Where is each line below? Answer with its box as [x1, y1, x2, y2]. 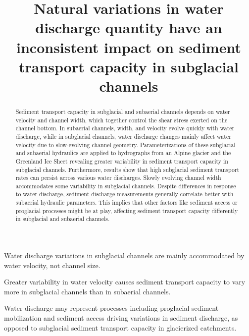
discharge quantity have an [35, 17, 222, 38]
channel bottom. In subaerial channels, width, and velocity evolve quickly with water [15, 124, 235, 132]
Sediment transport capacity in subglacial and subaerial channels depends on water [15, 107, 230, 115]
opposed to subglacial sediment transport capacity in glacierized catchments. [4, 322, 237, 333]
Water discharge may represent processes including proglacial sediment [4, 303, 219, 313]
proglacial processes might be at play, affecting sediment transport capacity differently [15, 206, 238, 215]
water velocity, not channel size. [4, 260, 100, 270]
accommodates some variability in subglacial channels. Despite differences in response [15, 181, 236, 190]
